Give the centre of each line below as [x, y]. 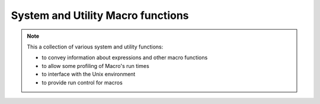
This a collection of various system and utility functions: [95, 47]
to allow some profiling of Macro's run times [95, 66]
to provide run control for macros [82, 82]
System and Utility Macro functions [100, 15]
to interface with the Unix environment [89, 74]
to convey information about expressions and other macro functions [125, 58]
